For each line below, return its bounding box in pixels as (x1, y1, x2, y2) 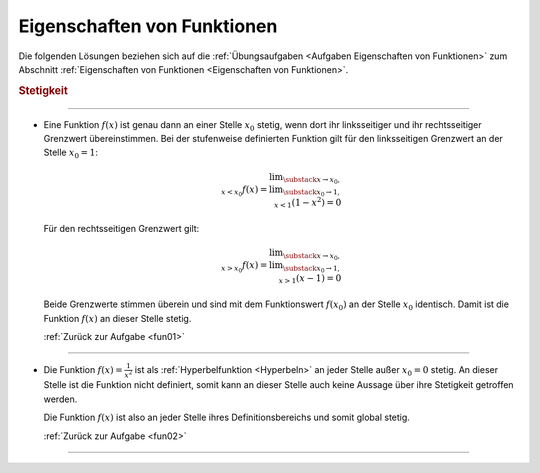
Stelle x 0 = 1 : (43, 146, 99, 161)
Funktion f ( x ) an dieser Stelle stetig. (43, 312, 192, 324)
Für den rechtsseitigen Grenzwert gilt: (43, 223, 200, 235)
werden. (43, 393, 78, 405)
